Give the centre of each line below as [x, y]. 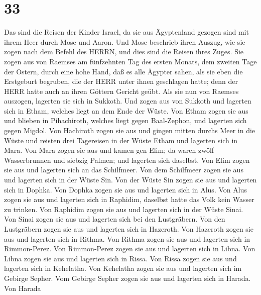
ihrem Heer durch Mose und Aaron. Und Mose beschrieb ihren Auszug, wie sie [125, 41]
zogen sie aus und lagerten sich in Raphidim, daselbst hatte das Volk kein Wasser [129, 199]
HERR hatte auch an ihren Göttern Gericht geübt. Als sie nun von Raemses [121, 91]
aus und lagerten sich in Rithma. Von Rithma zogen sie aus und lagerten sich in [127, 238]
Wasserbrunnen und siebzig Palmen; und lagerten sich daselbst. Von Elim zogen [127, 160]
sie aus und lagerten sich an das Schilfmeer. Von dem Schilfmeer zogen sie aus [124, 170]
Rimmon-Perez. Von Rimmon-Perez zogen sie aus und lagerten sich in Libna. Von [130, 249]
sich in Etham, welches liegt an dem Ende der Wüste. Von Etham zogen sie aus [126, 110]
